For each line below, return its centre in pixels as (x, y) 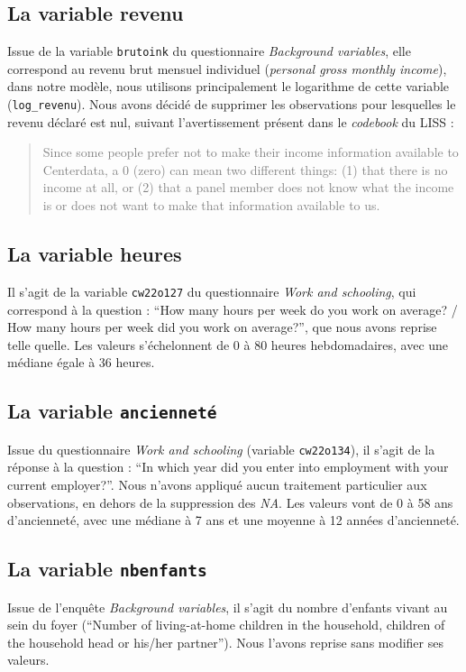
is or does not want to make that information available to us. (211, 205)
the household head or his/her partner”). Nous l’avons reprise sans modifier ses (225, 642)
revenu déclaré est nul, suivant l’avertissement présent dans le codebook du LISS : (231, 121)
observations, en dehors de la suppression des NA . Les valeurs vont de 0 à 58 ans (230, 502)
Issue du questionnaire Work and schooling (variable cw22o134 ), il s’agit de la (221, 449)
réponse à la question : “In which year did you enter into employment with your (228, 467)
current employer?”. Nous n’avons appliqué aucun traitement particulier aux (217, 484)
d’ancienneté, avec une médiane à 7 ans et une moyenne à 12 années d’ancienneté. (233, 520)
